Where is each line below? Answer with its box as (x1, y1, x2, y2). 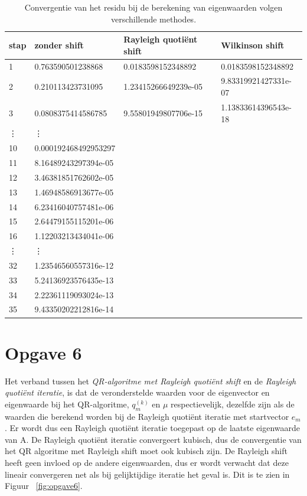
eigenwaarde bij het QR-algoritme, (5, 397, 129, 410)
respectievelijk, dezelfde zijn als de (171, 397, 295, 410)
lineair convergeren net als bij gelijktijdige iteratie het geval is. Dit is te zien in (5, 468, 290, 480)
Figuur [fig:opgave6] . (5, 479, 83, 492)
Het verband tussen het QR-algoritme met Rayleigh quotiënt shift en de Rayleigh (5, 374, 296, 387)
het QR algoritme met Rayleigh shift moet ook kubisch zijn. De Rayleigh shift (5, 445, 288, 457)
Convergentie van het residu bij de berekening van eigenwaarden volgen (24, 1, 283, 13)
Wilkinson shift (221, 38, 285, 51)
